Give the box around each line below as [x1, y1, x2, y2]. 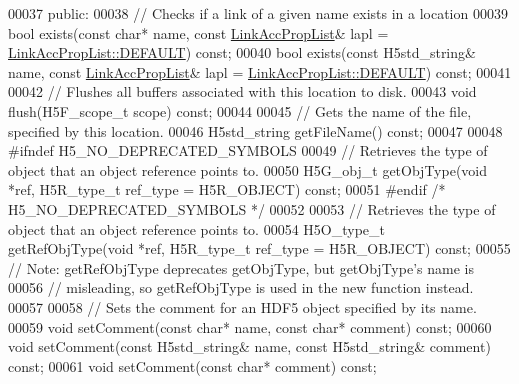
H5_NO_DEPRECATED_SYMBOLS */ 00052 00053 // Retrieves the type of [8, 198, 496, 219]
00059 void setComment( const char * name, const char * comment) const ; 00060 [8, 316, 492, 337]
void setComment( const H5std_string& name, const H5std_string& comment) [8, 336, 491, 357]
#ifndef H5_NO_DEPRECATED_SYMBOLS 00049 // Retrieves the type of [8, 140, 488, 161]
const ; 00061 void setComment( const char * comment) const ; [8, 355, 377, 376]
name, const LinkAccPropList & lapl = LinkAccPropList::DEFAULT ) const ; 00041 [8, 61, 512, 82]
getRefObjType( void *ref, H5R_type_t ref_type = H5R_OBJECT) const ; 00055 [8, 238, 511, 259]
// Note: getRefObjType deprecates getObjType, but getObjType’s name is [8, 257, 474, 278]
